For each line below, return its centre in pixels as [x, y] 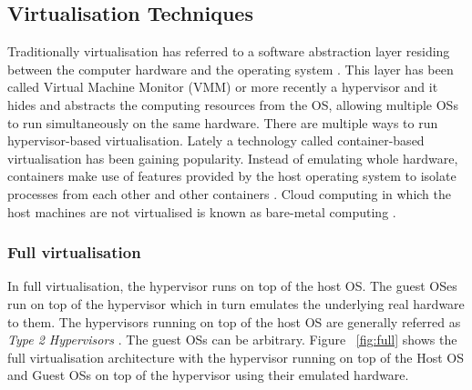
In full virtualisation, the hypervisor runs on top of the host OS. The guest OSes [232, 286]
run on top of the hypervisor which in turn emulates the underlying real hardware [236, 303]
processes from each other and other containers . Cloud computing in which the [229, 193]
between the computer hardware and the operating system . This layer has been [231, 69]
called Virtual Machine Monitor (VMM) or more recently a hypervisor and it [223, 87]
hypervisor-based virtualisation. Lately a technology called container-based [216, 140]
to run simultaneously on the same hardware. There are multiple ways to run [223, 122]
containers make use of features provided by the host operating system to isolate [232, 176]
